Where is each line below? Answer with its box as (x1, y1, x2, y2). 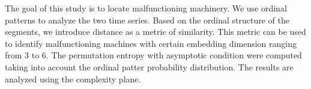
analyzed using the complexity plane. (5, 72, 141, 85)
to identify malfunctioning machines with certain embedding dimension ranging (5, 37, 297, 49)
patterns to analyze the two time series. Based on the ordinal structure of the (5, 13, 290, 26)
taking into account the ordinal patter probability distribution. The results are (5, 60, 294, 73)
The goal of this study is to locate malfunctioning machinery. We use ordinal (5, 2, 287, 14)
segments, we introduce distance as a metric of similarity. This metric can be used (5, 25, 306, 38)
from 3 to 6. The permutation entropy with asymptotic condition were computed (5, 49, 302, 61)
